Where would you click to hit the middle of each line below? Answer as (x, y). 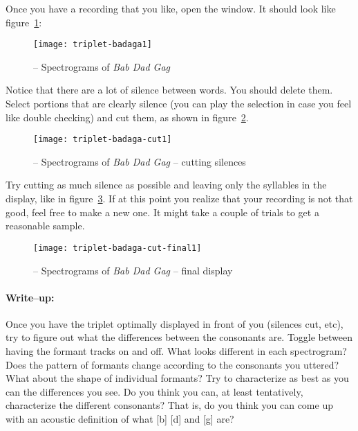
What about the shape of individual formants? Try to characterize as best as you (177, 378)
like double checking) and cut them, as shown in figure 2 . (127, 117)
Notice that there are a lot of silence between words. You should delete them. (169, 90)
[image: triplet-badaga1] (93, 45)
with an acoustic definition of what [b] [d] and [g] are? (120, 419)
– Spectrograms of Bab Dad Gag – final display (133, 270)
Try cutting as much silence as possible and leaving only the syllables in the (166, 185)
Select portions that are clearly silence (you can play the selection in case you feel (179, 104)
